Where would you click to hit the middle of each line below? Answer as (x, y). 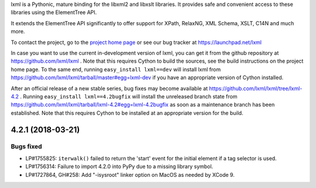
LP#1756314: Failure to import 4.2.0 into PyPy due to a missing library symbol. (119, 166)
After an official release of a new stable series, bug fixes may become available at (109, 88)
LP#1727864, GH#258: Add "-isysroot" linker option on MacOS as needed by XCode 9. (130, 175)
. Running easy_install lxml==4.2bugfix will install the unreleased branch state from (129, 96)
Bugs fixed (26, 146)
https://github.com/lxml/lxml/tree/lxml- (255, 88)
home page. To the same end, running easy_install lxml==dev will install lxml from (116, 69)
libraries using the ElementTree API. (54, 12)
